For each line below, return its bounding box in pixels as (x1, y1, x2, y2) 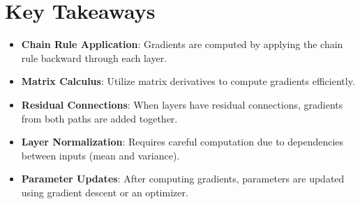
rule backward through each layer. (21, 50, 167, 65)
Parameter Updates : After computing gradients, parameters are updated (21, 171, 345, 186)
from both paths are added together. (21, 111, 178, 125)
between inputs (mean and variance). (21, 148, 180, 162)
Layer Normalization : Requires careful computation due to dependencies (21, 134, 344, 149)
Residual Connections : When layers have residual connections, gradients (21, 97, 343, 111)
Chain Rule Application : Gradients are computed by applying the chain (21, 37, 343, 52)
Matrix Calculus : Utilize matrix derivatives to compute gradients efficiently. (21, 74, 355, 88)
